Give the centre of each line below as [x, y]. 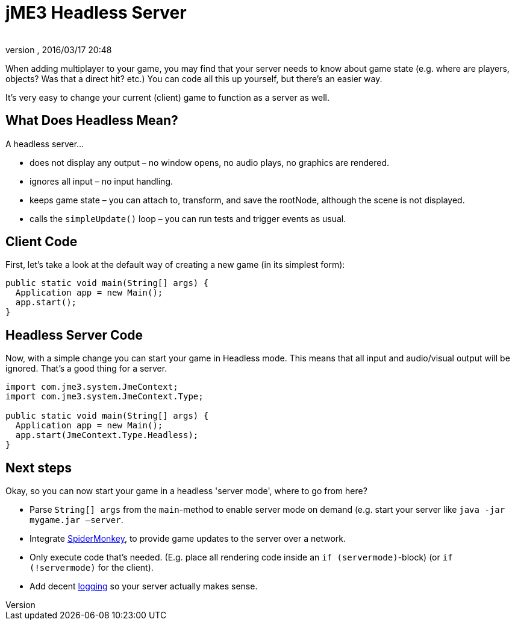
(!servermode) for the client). [92, 568]
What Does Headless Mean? [92, 121]
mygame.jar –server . [76, 520]
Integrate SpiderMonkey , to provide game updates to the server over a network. [188, 539]
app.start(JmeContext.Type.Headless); [107, 435]
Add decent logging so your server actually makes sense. [144, 586]
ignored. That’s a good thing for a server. [86, 369]
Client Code [42, 242]
